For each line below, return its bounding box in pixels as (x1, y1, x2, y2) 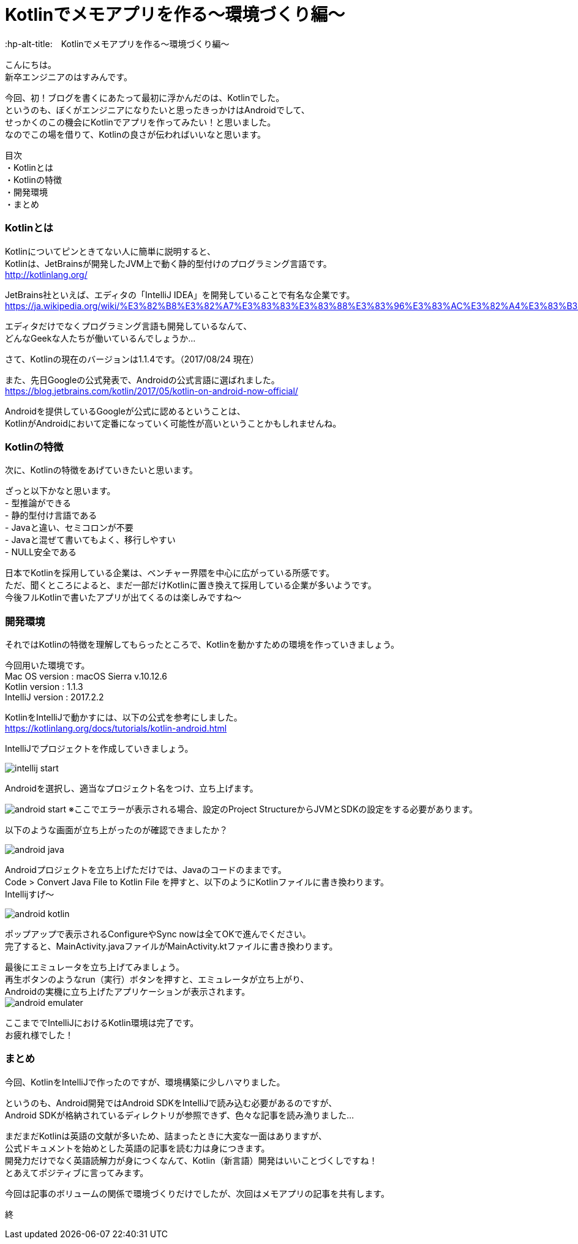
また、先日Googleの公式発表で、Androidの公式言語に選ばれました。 (5, 374, 280, 385)
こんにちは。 (5, 59, 56, 70)
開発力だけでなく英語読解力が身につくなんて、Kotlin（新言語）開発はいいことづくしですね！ (5, 1155, 378, 1166)
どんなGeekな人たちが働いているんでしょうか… (5, 332, 196, 343)
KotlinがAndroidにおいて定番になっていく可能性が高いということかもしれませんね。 (5, 418, 342, 429)
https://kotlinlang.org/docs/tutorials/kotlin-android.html (5, 723, 227, 733)
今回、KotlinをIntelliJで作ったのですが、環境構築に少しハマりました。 (5, 1076, 285, 1087)
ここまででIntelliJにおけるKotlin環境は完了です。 (5, 1017, 199, 1028)
